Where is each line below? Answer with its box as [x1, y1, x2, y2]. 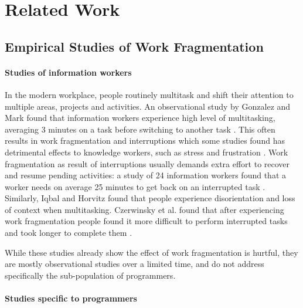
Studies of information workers [5, 66, 132, 78]
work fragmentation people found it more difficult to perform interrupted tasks [5, 215, 288, 227]
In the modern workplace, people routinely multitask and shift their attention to [5, 88, 294, 100]
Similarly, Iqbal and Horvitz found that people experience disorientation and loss [5, 192, 295, 204]
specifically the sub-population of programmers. [5, 269, 176, 281]
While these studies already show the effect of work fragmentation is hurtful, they [5, 246, 298, 258]
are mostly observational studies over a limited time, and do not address [5, 258, 264, 270]
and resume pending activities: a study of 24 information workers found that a [5, 169, 287, 181]
